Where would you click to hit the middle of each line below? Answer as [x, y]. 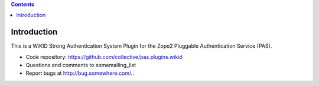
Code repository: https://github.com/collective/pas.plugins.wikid [104, 57]
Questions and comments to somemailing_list [81, 65]
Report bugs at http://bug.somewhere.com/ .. [80, 73]
